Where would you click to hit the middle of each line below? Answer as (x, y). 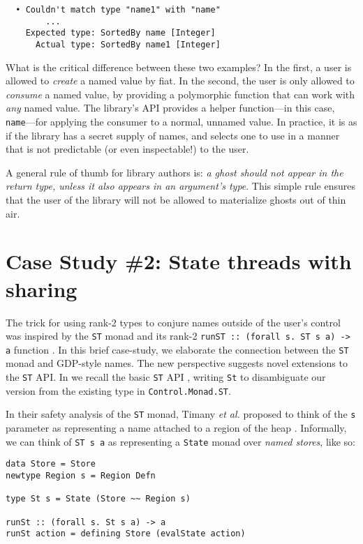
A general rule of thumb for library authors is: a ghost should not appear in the (175, 172)
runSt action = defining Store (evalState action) (126, 534)
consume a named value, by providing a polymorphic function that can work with (180, 94)
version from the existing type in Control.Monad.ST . (118, 390)
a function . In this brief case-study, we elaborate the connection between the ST (177, 349)
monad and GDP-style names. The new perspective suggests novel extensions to (177, 363)
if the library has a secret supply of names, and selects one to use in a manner (173, 135)
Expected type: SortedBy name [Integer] (120, 33)
